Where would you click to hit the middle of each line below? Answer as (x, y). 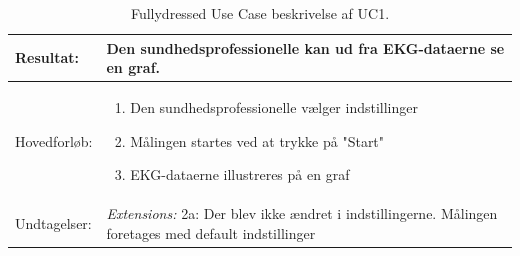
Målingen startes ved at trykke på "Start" (257, 140)
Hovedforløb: (54, 140)
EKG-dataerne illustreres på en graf (240, 174)
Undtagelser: (53, 222)
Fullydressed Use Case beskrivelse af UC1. (260, 13)
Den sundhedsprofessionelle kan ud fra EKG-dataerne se (305, 47)
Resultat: (47, 57)
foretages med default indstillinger (211, 232)
